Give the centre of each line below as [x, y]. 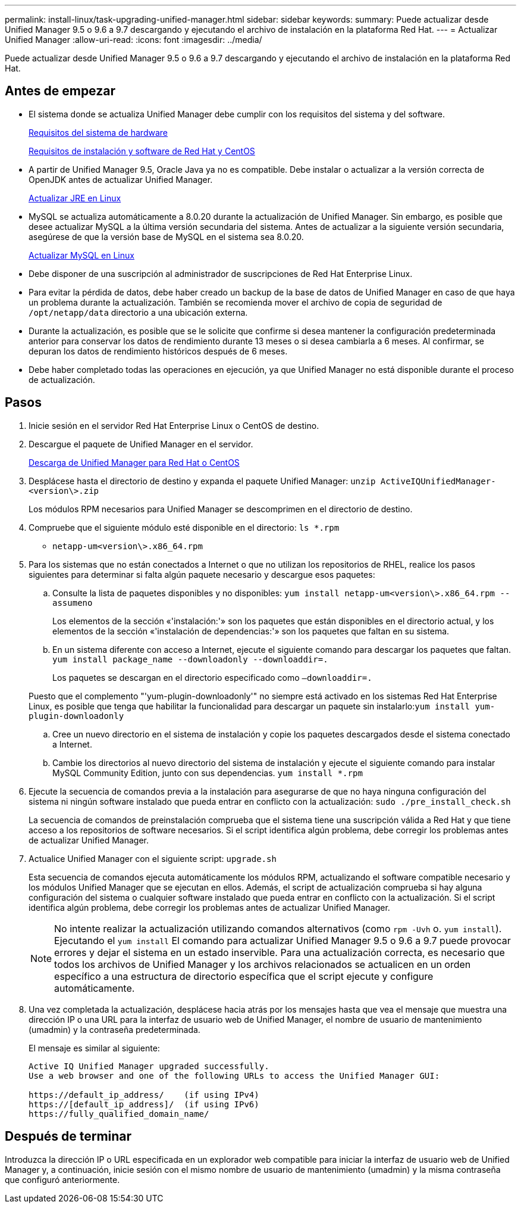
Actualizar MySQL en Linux [81, 255]
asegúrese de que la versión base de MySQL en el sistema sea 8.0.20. [166, 236]
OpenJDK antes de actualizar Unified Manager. [121, 179]
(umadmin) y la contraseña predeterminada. [114, 1029]
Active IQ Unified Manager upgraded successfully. [149, 1066]
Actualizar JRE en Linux [75, 198]
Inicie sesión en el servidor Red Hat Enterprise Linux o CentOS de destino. [174, 425]
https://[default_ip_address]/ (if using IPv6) [144, 1104]
